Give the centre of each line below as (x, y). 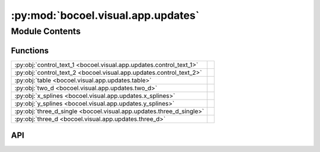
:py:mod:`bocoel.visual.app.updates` (105, 15)
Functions (30, 50)
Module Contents (46, 31)
